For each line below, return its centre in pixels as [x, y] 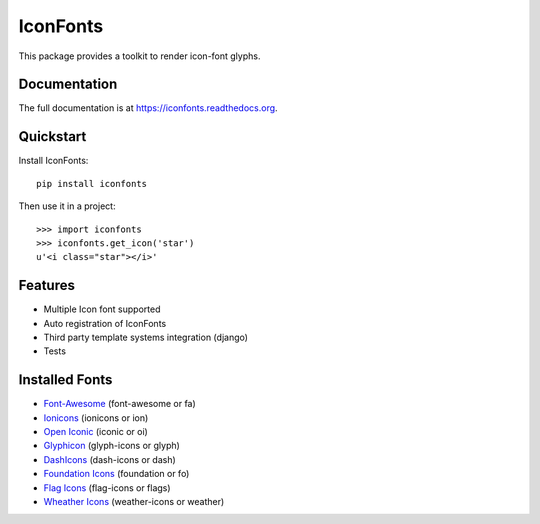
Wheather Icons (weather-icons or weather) [134, 502]
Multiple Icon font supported [102, 309]
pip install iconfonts [92, 183]
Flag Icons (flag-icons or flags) [107, 487]
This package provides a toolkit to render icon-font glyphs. [139, 56]
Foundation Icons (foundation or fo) [116, 474]
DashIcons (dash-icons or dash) [110, 459]
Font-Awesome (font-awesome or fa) [120, 404]
